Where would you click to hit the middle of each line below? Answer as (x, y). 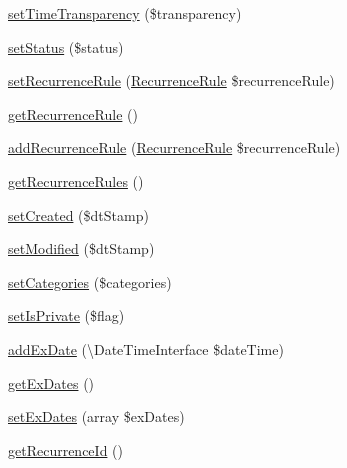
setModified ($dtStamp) (81, 248)
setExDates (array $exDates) (96, 416)
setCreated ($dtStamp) (78, 214)
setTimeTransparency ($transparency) (125, 13)
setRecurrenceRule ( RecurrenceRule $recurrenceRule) (171, 80)
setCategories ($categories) (90, 281)
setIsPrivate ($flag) (66, 315)
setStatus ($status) (66, 46)
